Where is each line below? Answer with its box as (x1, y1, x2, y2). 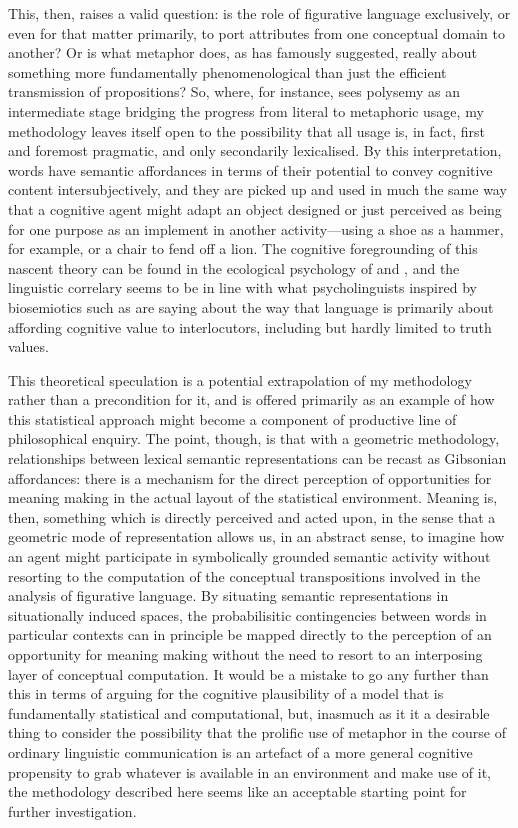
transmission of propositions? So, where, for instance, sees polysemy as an (8, 81, 461, 102)
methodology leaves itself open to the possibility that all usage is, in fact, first (8, 120, 485, 141)
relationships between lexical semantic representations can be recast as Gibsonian (8, 448, 507, 469)
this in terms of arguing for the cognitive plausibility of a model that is (8, 683, 444, 704)
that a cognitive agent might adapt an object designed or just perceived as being (8, 198, 502, 219)
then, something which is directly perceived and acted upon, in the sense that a (8, 506, 496, 527)
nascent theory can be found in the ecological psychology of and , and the (8, 257, 460, 278)
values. (8, 336, 49, 357)
